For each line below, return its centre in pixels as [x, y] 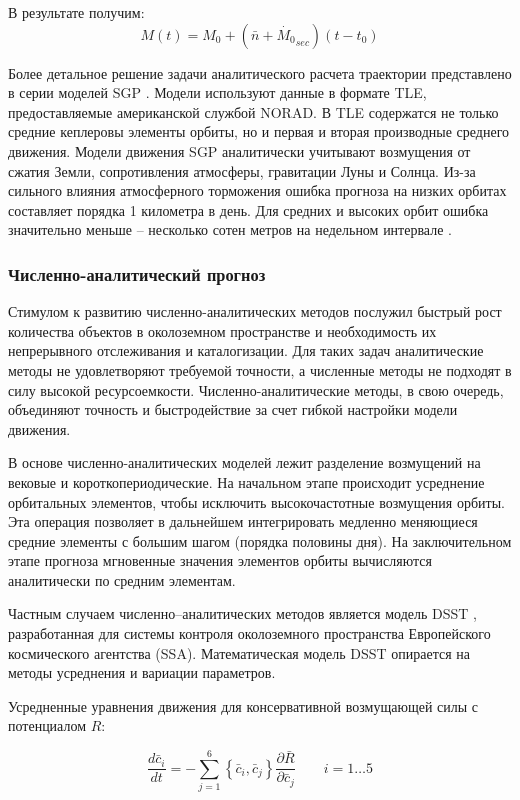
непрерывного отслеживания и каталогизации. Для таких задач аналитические [246, 350]
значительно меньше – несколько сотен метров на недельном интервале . [230, 229]
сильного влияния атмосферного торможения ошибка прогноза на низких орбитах [257, 190]
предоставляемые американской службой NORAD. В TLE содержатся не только [253, 111]
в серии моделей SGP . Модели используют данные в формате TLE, [217, 92]
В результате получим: [76, 12]
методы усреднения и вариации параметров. [142, 672]
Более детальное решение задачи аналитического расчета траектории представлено [260, 72]
